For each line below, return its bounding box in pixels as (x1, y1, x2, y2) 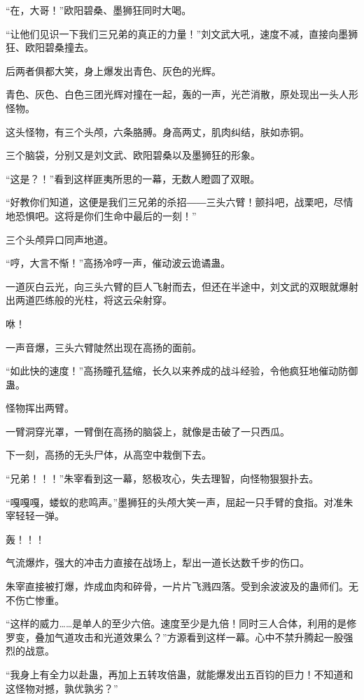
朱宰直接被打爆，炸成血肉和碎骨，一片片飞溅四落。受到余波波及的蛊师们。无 (6, 579, 358, 594)
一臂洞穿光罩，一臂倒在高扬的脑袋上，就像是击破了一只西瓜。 (6, 423, 290, 438)
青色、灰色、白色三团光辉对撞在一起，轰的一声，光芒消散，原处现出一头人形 (6, 87, 358, 101)
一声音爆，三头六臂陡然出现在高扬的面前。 (6, 339, 202, 354)
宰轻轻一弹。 (6, 508, 64, 523)
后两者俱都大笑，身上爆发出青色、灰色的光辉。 (6, 63, 221, 78)
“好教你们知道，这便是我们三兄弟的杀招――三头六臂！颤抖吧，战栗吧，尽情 (6, 195, 353, 209)
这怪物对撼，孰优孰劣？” (6, 680, 118, 695)
